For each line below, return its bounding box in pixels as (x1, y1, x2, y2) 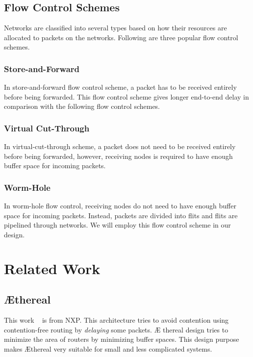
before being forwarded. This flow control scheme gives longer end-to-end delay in (4, 91, 249, 102)
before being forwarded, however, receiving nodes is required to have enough (4, 151, 233, 161)
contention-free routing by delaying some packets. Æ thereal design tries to (4, 324, 228, 334)
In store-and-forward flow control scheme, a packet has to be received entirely (4, 82, 237, 92)
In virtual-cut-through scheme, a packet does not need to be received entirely (4, 141, 236, 152)
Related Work (4, 258, 101, 278)
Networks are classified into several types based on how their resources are (4, 23, 227, 33)
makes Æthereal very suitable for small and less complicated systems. (4, 343, 212, 354)
